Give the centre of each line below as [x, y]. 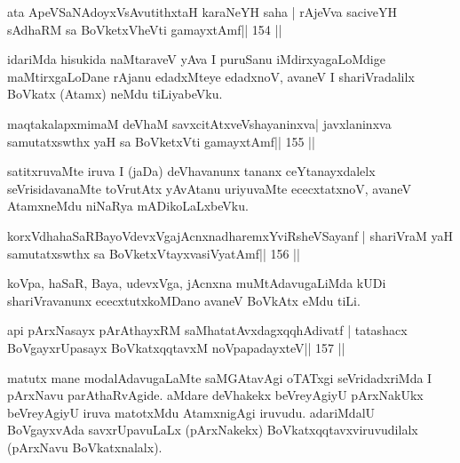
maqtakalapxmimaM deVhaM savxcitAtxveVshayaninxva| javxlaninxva [199, 123]
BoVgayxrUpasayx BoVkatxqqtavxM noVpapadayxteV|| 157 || [176, 347]
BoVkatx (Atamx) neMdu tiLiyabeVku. [115, 94]
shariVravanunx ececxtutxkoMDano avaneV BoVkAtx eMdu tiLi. [184, 300]
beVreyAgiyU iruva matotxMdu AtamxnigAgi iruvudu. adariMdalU [191, 412]
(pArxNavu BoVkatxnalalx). [85, 447]
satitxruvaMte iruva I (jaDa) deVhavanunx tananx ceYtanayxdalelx [191, 171]
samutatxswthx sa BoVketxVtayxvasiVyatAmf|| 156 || [154, 253]
